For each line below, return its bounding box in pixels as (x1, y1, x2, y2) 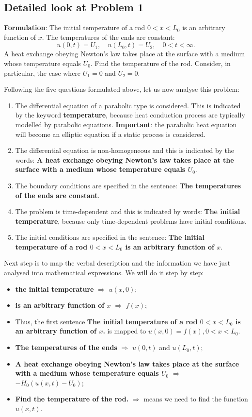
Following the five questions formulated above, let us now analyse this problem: (4, 84, 239, 94)
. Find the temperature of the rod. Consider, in (90, 58, 231, 68)
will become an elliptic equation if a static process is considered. (15, 129, 206, 139)
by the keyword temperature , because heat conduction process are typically (15, 110, 245, 120)
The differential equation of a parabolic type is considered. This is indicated (15, 100, 241, 110)
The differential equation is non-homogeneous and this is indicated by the (15, 145, 234, 155)
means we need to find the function (143, 394, 248, 404)
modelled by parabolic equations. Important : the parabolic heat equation (15, 119, 237, 129)
